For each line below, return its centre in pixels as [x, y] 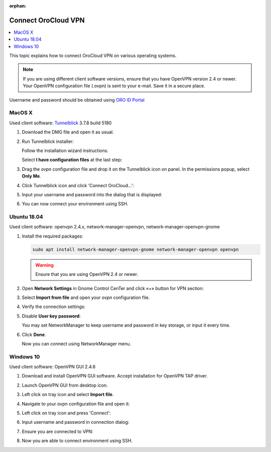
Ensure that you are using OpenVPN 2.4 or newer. [87, 274]
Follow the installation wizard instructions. [65, 150]
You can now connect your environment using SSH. [75, 204]
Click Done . [34, 334]
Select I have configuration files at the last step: [72, 160]
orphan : [18, 6]
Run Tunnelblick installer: [48, 141]
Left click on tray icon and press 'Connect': [66, 413]
